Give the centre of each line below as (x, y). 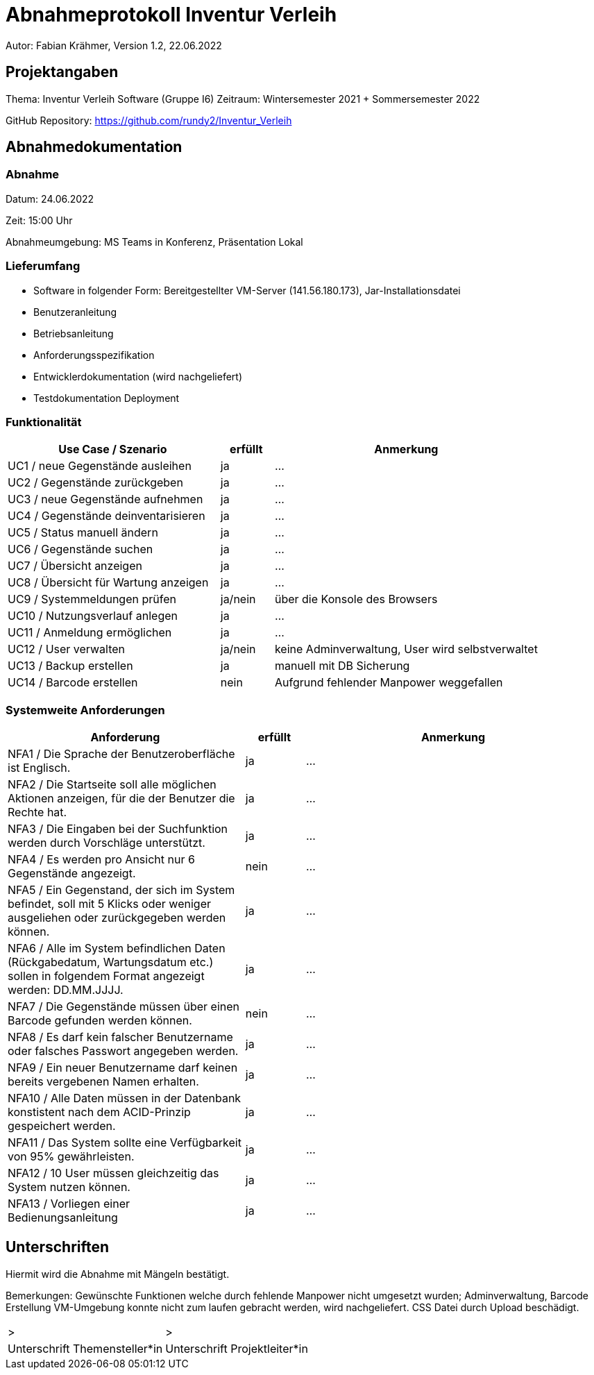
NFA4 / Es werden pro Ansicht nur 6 (101, 860)
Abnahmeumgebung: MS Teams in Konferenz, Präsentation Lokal (154, 242)
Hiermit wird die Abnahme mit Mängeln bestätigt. (118, 1274)
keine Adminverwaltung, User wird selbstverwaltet (406, 649)
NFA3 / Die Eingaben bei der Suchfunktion (118, 829)
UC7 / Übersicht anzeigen (75, 566)
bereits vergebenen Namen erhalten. (103, 1082)
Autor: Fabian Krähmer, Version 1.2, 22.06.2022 (114, 45)
